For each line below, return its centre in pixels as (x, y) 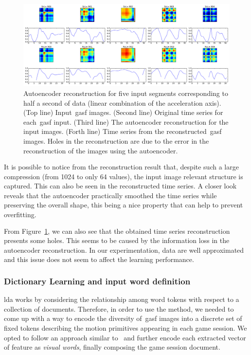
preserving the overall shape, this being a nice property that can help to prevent (124, 205)
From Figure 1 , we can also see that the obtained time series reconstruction (117, 231)
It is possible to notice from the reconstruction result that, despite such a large (121, 167)
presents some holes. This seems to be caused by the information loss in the (117, 240)
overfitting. (20, 215)
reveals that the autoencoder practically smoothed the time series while (110, 195)
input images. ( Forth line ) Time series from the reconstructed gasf (123, 131)
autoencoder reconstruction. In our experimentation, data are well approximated (124, 250)
